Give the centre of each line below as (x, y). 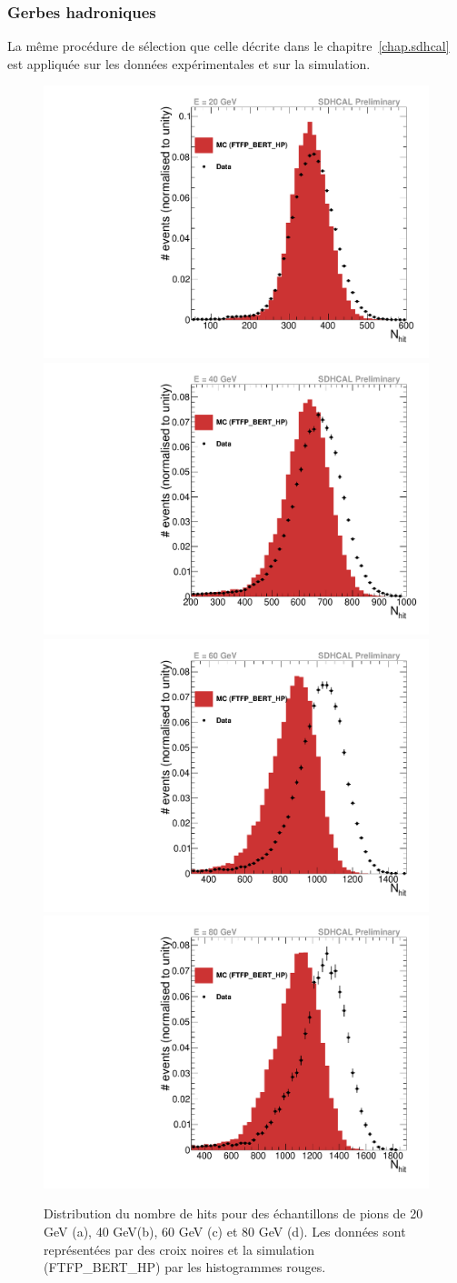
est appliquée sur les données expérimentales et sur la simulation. (189, 63)
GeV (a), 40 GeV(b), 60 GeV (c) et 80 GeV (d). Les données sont (225, 1231)
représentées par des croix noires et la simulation (179, 1249)
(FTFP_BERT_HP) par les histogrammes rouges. (185, 1267)
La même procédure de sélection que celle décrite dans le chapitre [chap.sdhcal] (228, 46)
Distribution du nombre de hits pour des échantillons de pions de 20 (233, 1213)
